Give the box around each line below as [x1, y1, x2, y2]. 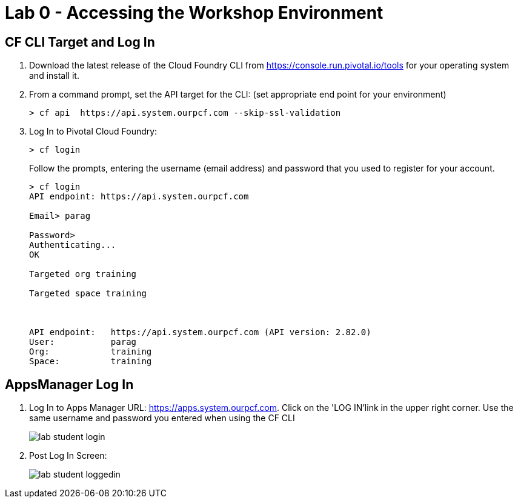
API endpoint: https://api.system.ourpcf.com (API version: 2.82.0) [29, 327, 371, 338]
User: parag [29, 337, 137, 347]
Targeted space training [29, 288, 147, 299]
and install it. [29, 70, 79, 81]
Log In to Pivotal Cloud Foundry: [29, 126, 158, 137]
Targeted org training [29, 269, 137, 279]
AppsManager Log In [5, 376, 134, 392]
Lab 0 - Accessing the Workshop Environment [5, 2, 384, 23]
